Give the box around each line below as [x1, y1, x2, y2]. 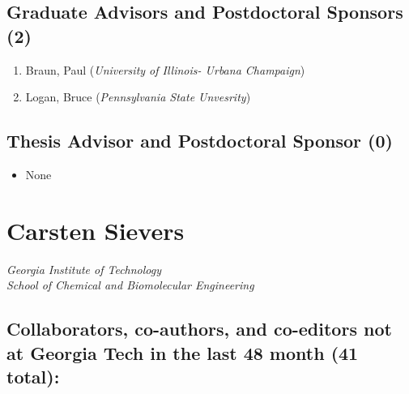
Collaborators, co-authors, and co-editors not [6, 316, 392, 341]
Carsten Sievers [6, 213, 185, 246]
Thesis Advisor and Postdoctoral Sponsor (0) [6, 128, 393, 153]
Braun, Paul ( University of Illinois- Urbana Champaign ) [25, 61, 305, 78]
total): [6, 364, 60, 389]
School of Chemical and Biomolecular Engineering [6, 276, 254, 293]
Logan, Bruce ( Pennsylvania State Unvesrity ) [25, 88, 251, 105]
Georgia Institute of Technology [6, 260, 162, 277]
